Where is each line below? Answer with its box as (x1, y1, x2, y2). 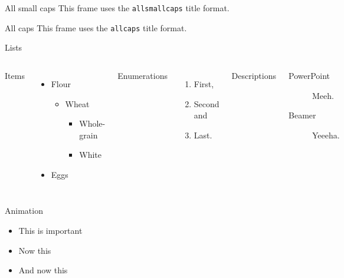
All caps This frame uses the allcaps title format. (5, 21, 187, 34)
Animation (5, 204, 43, 217)
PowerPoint (289, 69, 330, 81)
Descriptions (231, 69, 277, 81)
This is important (18, 224, 83, 237)
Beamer (289, 109, 316, 121)
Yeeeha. (312, 128, 340, 141)
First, (194, 77, 214, 90)
